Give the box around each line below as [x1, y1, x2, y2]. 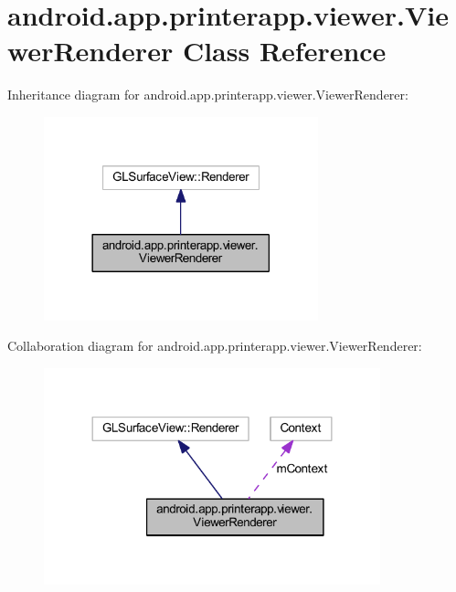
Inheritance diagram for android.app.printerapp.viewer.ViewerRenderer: [7, 85, 408, 104]
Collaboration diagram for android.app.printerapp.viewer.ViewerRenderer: [7, 336, 422, 355]
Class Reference [182, 32, 387, 69]
